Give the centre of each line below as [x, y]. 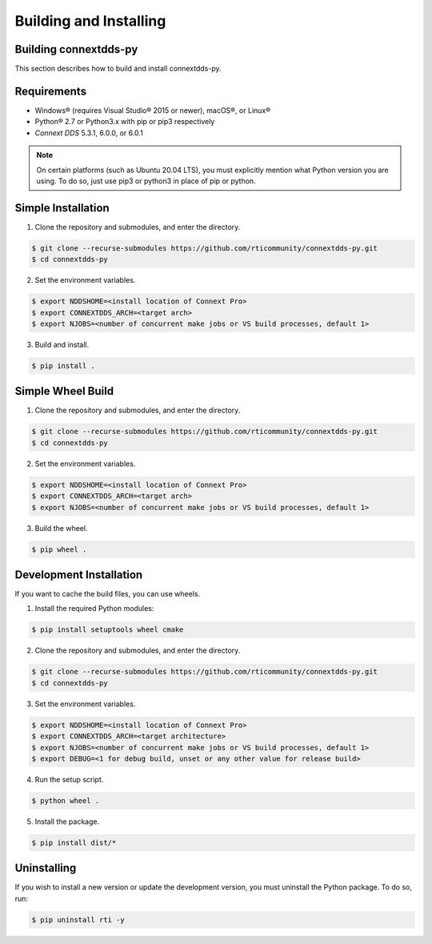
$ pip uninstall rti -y [78, 920]
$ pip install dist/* [74, 842]
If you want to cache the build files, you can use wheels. [107, 594]
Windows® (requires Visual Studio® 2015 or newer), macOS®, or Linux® [153, 110]
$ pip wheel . [59, 549]
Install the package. [67, 821]
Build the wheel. [61, 528]
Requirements [51, 91]
